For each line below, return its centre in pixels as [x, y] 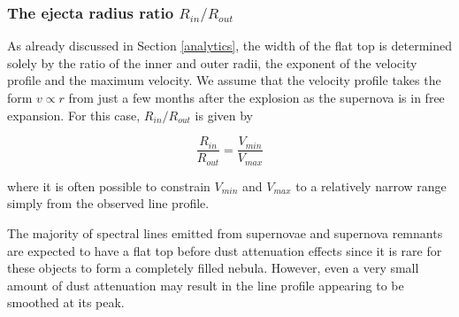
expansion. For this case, [74, 115]
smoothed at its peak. [66, 302]
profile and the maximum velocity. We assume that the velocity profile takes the [224, 80]
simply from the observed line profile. [108, 203]
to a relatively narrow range [371, 186]
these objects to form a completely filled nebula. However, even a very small [213, 268]
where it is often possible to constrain [109, 186]
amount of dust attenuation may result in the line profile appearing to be [206, 285]
